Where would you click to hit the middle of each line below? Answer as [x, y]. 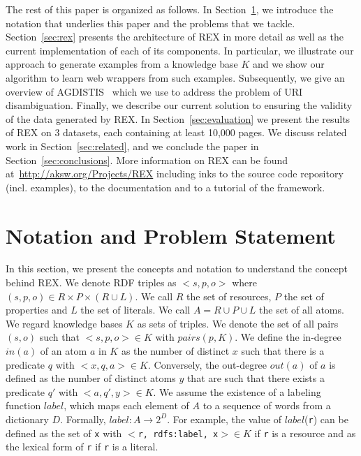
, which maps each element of [126, 405]
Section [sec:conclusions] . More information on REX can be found [147, 160]
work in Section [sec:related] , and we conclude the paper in [132, 146]
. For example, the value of [224, 419]
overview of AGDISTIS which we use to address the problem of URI [154, 91]
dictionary [27, 419]
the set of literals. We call [135, 310]
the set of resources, [229, 296]
